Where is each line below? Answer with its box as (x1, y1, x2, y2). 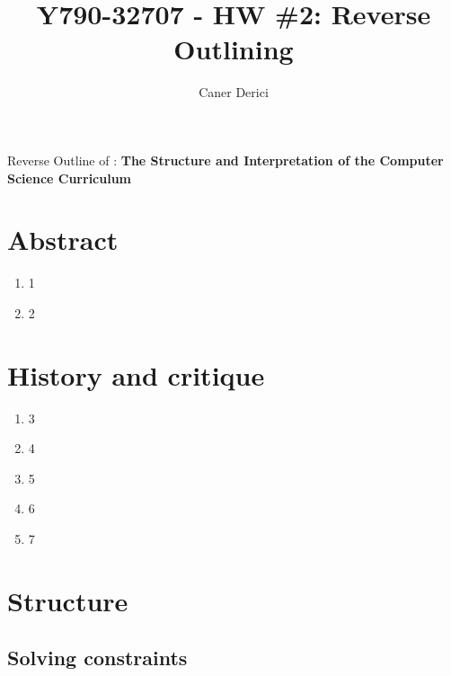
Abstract (7, 221, 119, 258)
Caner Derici (199, 83, 269, 102)
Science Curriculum (7, 168, 132, 187)
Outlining (173, 31, 294, 67)
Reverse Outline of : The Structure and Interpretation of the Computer (7, 150, 444, 169)
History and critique (7, 356, 265, 393)
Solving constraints (7, 644, 188, 672)
